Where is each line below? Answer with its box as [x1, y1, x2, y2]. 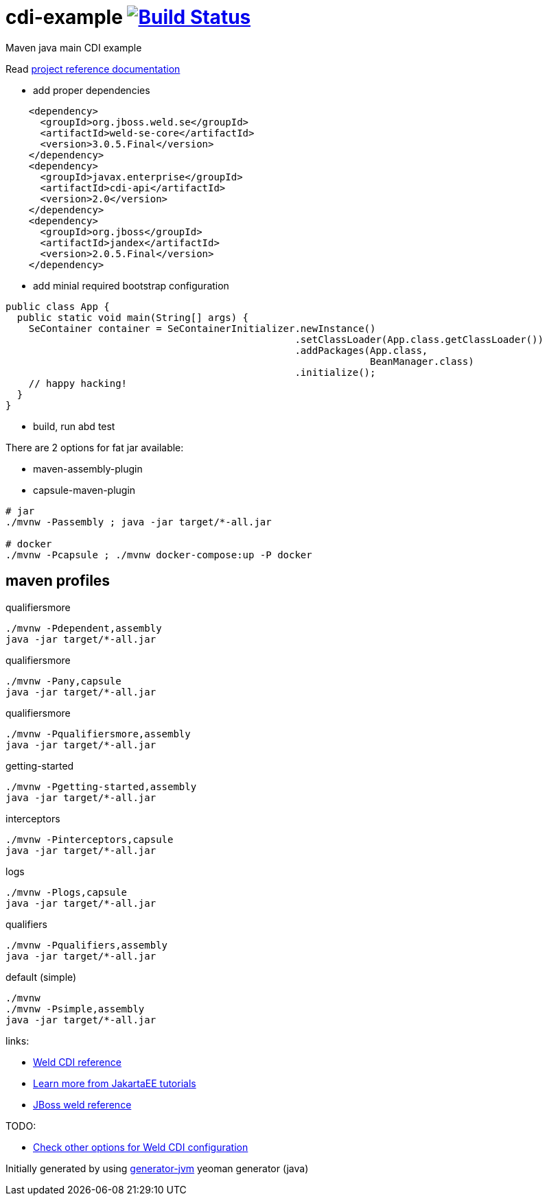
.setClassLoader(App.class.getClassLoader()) [294, 333, 544, 345]
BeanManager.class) [370, 355, 474, 367]
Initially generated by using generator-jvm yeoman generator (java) [5, 1162, 309, 1174]
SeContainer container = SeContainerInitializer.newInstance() [28, 322, 376, 334]
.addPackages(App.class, [294, 344, 428, 356]
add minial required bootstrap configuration [33, 279, 229, 292]
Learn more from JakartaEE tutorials [33, 1077, 196, 1089]
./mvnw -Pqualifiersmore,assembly [5, 728, 191, 739]
